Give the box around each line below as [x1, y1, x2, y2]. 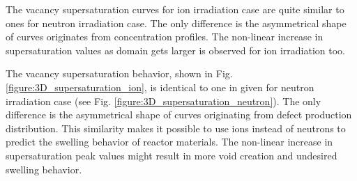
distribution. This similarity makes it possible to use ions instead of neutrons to [6, 120, 346, 135]
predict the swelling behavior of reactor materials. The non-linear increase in [6, 134, 333, 149]
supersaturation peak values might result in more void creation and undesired [6, 148, 337, 162]
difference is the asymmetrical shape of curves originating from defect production [6, 107, 352, 122]
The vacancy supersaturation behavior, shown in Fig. [6, 66, 233, 81]
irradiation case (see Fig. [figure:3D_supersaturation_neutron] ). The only [6, 93, 321, 108]
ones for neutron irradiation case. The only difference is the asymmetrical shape [6, 15, 347, 30]
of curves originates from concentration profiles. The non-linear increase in [6, 29, 324, 44]
